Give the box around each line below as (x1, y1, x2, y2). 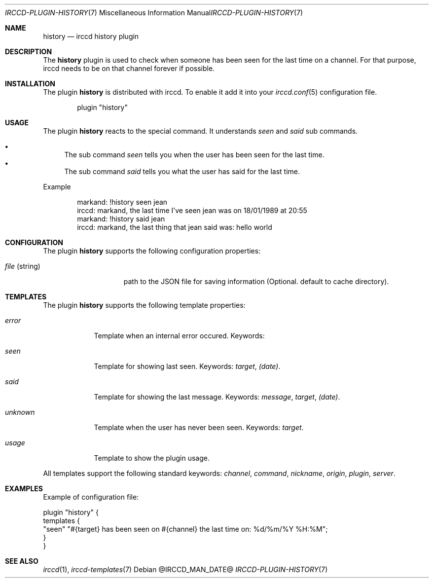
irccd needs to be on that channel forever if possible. (43, 64, 215, 73)
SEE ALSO (5, 557, 38, 565)
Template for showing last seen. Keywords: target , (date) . (94, 362, 281, 370)
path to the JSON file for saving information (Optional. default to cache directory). (123, 277, 389, 286)
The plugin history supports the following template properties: (43, 301, 246, 309)
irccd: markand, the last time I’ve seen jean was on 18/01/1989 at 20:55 (77, 206, 307, 215)
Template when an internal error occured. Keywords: (94, 331, 265, 340)
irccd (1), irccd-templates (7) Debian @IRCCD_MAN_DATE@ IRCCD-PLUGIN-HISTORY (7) (43, 565, 328, 574)
